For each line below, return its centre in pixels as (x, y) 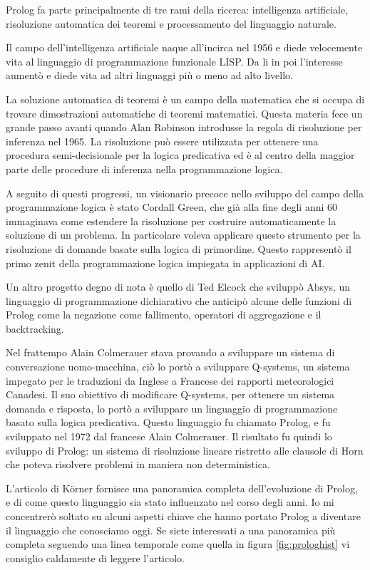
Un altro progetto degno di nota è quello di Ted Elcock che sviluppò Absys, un (178, 287)
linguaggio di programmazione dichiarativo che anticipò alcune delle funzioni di (179, 300)
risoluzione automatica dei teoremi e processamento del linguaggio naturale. (171, 23)
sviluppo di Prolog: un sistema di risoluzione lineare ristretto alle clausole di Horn (185, 450)
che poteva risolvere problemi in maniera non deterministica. (138, 464)
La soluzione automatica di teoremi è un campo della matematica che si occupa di (185, 99)
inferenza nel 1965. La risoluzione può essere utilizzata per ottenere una (162, 141)
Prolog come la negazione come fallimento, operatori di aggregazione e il (164, 315)
